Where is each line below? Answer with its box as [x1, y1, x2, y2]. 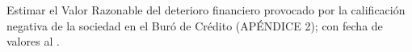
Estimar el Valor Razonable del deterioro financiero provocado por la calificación [6, 2, 406, 18]
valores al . [6, 33, 60, 50]
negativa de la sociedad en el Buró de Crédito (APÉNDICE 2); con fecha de [6, 17, 383, 34]
